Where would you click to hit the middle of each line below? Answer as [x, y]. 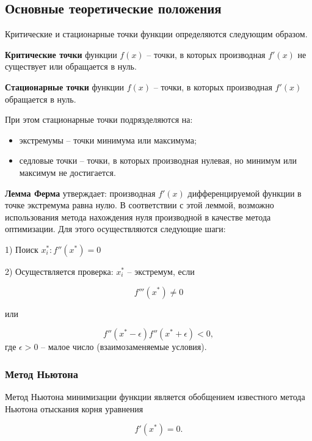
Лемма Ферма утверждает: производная [80, 193]
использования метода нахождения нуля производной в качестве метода [138, 217]
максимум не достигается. [67, 172]
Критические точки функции [61, 54]
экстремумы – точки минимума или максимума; [108, 140]
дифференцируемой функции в [245, 193]
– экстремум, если [161, 271]
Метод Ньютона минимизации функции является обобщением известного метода [155, 396]
